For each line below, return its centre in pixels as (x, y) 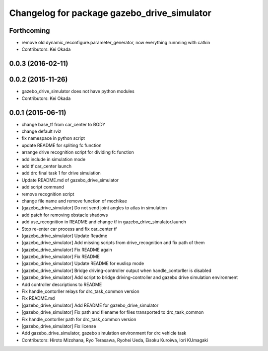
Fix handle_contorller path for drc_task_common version (79, 319)
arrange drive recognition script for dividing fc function (78, 152)
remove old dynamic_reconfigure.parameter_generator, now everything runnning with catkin (116, 43)
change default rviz (41, 131)
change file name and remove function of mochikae (74, 201)
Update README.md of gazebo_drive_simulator (70, 180)
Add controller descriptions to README (62, 284)
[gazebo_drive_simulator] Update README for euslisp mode (83, 263)
